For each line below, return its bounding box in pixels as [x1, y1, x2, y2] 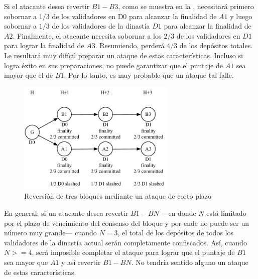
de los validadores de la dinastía [52, 21, 150, 31]
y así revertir [61, 257, 101, 267]
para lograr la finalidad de [4, 40, 84, 51]
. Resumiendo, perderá [95, 40, 165, 51]
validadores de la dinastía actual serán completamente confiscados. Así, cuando [4, 237, 247, 247]
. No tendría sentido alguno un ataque [131, 257, 248, 267]
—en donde [161, 208, 196, 218]
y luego [230, 11, 252, 21]
